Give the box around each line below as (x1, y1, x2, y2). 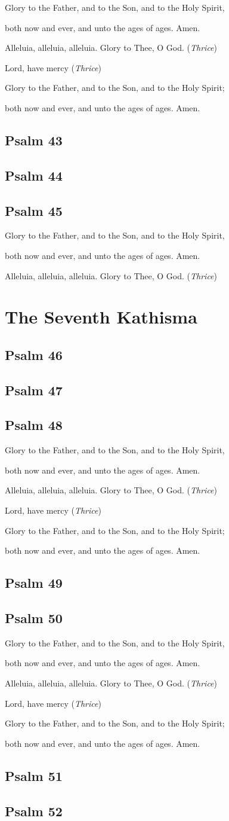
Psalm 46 (5, 345, 63, 364)
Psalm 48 (5, 416, 63, 434)
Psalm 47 (5, 380, 63, 399)
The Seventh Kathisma (5, 304, 197, 329)
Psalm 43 (5, 130, 63, 149)
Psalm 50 (5, 608, 63, 627)
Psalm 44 (5, 166, 63, 184)
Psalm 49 (5, 573, 63, 592)
